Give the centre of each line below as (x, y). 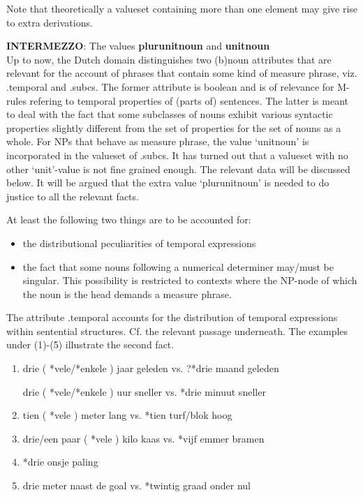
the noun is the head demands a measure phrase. (127, 294)
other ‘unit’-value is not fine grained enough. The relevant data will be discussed (178, 169)
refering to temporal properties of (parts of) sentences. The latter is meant (189, 100)
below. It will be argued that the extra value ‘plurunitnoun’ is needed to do (168, 183)
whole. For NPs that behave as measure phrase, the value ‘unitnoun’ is (158, 141)
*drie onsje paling (60, 462)
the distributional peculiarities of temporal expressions (139, 243)
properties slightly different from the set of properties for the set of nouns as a (174, 127)
